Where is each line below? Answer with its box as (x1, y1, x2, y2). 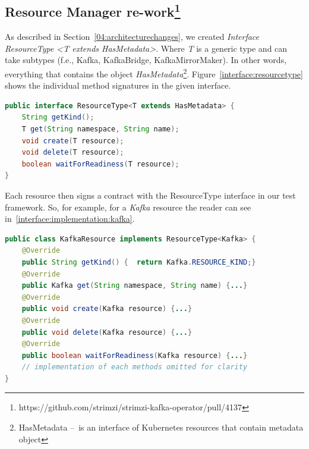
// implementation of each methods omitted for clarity (21, 363, 248, 372)
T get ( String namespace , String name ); (21, 125, 179, 134)
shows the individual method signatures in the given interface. (5, 79, 231, 92)
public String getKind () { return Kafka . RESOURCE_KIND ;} (21, 258, 256, 266)
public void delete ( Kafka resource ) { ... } (21, 328, 193, 337)
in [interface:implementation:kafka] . (5, 212, 135, 225)
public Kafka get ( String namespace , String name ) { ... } (21, 281, 248, 290)
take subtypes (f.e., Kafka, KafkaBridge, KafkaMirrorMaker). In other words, (5, 54, 287, 66)
